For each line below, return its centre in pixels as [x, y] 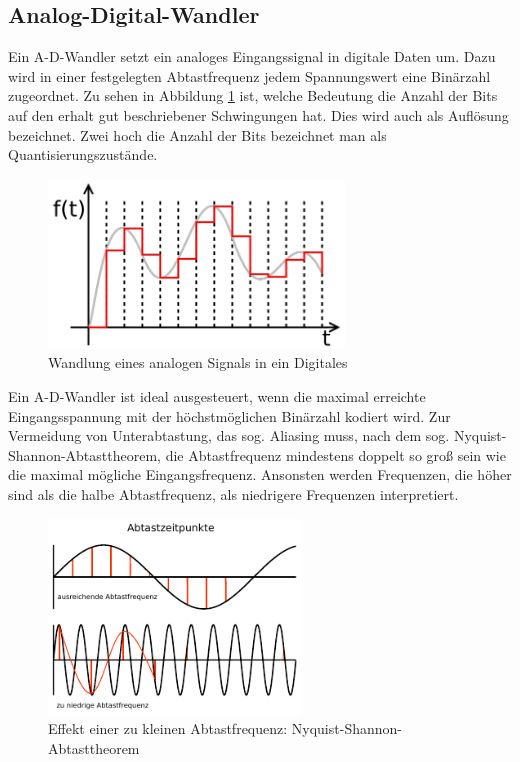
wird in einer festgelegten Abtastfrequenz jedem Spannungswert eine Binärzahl [249, 75]
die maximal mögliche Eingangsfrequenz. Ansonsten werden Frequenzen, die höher [260, 474]
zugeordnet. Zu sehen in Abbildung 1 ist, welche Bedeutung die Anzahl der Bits [253, 95]
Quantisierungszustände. [83, 154]
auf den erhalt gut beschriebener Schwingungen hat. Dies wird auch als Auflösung [258, 114]
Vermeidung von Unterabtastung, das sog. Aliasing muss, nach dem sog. [229, 435]
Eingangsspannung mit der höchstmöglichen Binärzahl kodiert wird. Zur [229, 415]
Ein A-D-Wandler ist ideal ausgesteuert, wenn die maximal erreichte [217, 396]
